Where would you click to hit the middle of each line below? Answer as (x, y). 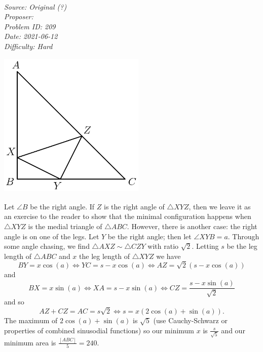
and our (233, 330)
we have (168, 256)
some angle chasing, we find (47, 246)
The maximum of (31, 320)
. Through (243, 236)
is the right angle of (134, 206)
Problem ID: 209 (30, 26)
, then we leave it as (220, 206)
